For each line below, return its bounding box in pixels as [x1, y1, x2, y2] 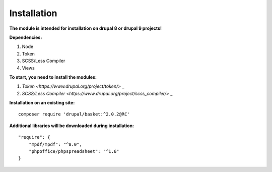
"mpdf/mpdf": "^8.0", [28, 141, 83, 147]
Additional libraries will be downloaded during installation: [9, 123, 134, 129]
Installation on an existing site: [9, 100, 75, 106]
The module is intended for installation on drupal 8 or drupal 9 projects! [9, 25, 162, 31]
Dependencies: [9, 34, 42, 40]
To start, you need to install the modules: [9, 74, 97, 80]
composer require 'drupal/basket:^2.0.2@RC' [18, 111, 130, 117]
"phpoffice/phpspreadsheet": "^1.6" [28, 149, 119, 154]
